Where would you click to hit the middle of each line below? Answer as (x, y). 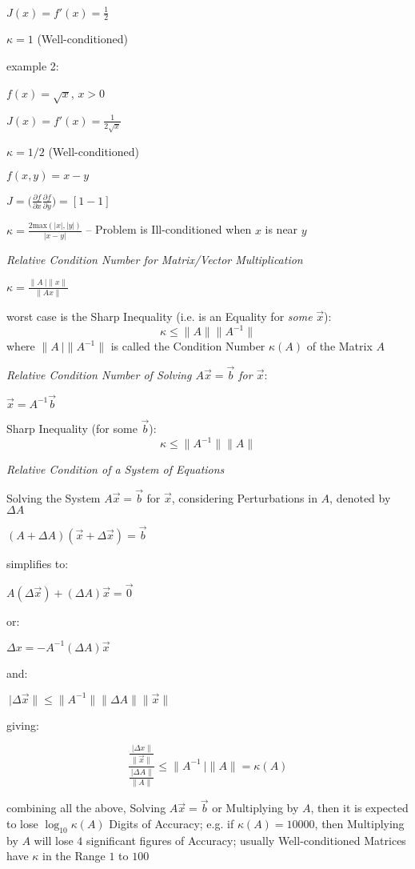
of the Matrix (339, 346)
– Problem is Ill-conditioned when (169, 229)
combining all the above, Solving (86, 808)
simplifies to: (38, 563)
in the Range (74, 856)
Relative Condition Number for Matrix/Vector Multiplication (155, 259)
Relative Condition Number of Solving (99, 374)
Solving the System (54, 497)
